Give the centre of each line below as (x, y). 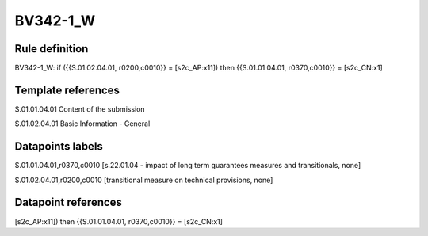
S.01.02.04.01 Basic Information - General (82, 124)
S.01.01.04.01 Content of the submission (80, 109)
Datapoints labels (59, 147)
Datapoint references (69, 202)
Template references (67, 90)
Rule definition (52, 49)
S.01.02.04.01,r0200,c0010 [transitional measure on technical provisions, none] (144, 180)
